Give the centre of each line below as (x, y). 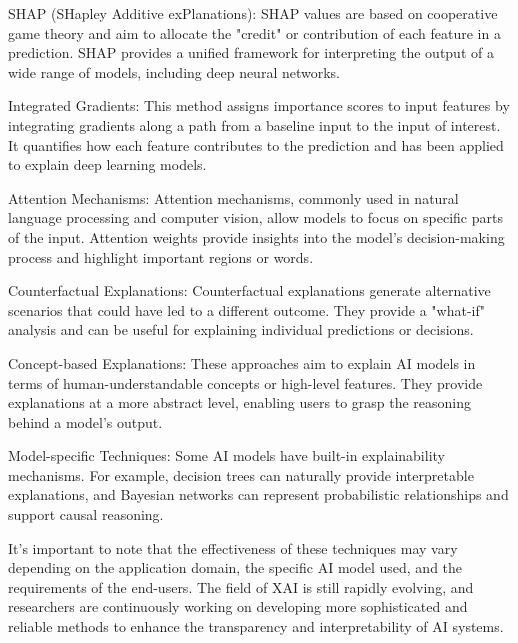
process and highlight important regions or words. (161, 256)
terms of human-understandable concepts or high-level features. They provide (245, 382)
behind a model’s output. (85, 421)
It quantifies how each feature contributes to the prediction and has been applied (256, 144)
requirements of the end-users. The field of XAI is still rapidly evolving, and (241, 586)
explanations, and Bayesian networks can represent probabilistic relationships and (258, 494)
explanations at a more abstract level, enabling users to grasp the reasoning (240, 402)
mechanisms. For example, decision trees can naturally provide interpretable (241, 474)
